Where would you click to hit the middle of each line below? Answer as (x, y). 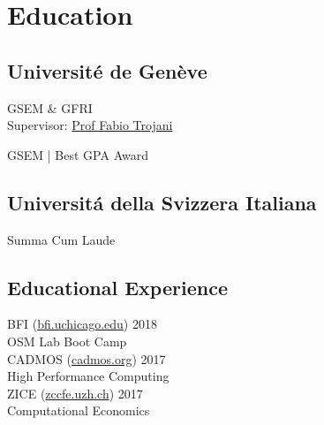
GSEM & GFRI (50, 107)
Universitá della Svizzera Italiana (162, 202)
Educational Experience (117, 287)
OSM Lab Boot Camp (67, 341)
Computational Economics (79, 410)
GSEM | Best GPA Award (78, 154)
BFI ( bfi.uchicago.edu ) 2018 (82, 324)
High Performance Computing (88, 376)
